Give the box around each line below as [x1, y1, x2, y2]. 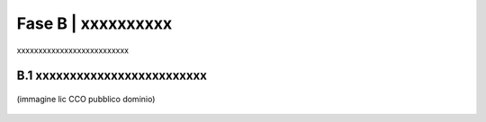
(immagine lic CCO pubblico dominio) [16, 93, 156, 104]
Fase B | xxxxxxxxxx [16, 13, 173, 33]
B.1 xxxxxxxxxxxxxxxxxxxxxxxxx [16, 68, 207, 83]
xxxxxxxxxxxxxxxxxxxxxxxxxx [16, 45, 130, 56]
